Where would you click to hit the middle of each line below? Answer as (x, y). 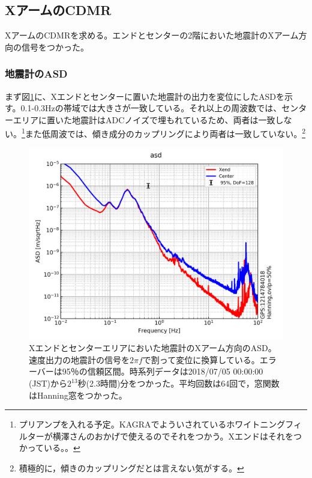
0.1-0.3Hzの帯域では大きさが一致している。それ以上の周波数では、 (151, 108)
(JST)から (48, 383)
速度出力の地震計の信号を (79, 359)
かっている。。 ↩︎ (49, 448)
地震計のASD (36, 74)
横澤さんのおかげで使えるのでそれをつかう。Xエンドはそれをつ (177, 436)
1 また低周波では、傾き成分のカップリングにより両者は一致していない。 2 (163, 133)
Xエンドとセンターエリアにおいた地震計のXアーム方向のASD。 (153, 348)
